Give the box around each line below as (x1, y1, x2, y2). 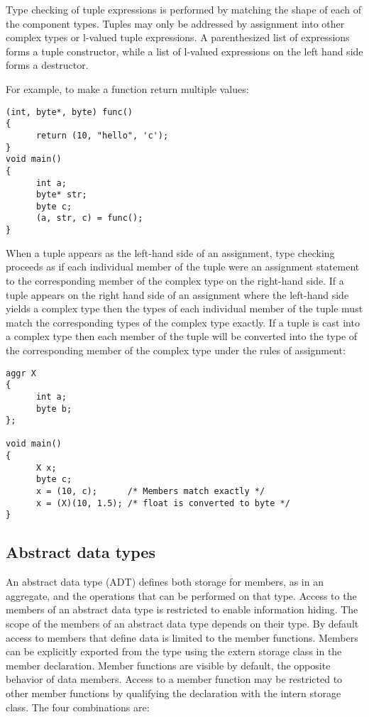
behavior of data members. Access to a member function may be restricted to (6, 672, 343, 686)
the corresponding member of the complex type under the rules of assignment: (6, 342, 346, 357)
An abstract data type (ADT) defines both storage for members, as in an (6, 574, 324, 589)
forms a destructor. (6, 58, 89, 72)
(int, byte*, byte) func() (6, 106, 133, 117)
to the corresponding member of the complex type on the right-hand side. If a (6, 273, 344, 288)
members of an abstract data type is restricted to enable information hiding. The (6, 602, 358, 617)
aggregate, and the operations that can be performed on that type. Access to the (6, 588, 357, 603)
